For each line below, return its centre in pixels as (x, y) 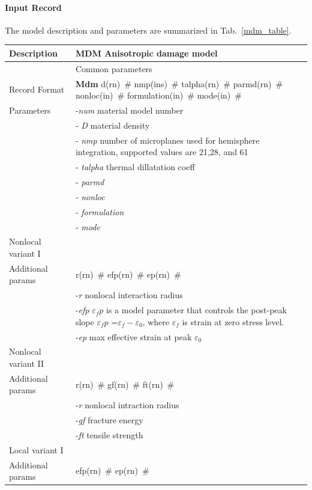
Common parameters (114, 68)
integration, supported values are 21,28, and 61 (162, 152)
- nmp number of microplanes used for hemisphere (167, 140)
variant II (26, 363)
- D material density (112, 125)
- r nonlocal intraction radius (127, 405)
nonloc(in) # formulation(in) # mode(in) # (158, 95)
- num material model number (129, 110)
